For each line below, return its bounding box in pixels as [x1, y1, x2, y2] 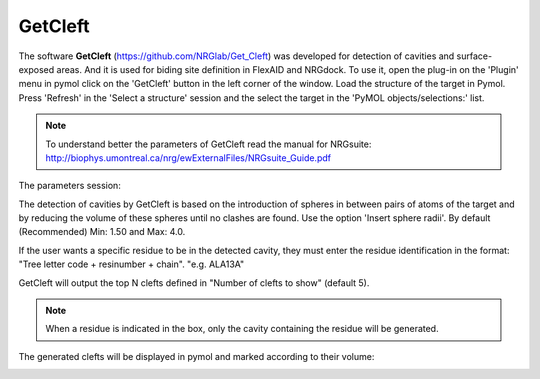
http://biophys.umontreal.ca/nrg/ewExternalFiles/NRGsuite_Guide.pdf [45, 151, 332, 164]
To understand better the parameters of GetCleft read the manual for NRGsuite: [45, 138, 372, 150]
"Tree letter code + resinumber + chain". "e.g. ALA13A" [18, 258, 245, 270]
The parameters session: [18, 180, 122, 192]
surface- [456, 50, 493, 62]
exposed [18, 63, 55, 75]
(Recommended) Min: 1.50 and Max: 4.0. [18, 226, 186, 238]
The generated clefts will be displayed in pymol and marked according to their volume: [18, 350, 375, 362]
